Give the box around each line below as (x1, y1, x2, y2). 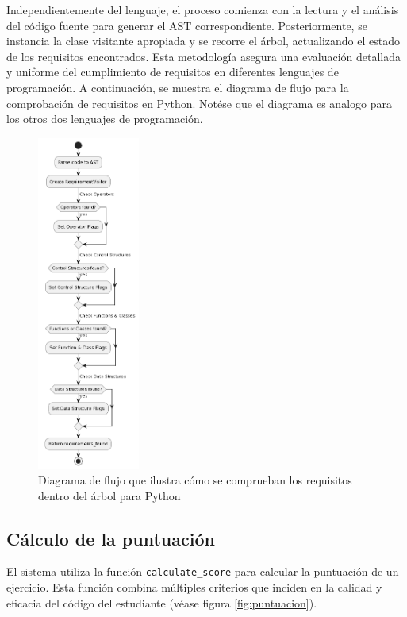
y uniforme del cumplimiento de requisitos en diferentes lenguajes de (6, 64, 339, 80)
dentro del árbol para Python (38, 487, 181, 503)
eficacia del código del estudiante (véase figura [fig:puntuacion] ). (6, 594, 317, 611)
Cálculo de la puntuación (6, 526, 215, 550)
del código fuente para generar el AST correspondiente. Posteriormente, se (6, 17, 367, 33)
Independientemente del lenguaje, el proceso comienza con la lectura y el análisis (6, 2, 399, 17)
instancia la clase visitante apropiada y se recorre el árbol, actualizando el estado (6, 33, 401, 49)
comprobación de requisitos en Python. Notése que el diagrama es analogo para (6, 94, 392, 111)
